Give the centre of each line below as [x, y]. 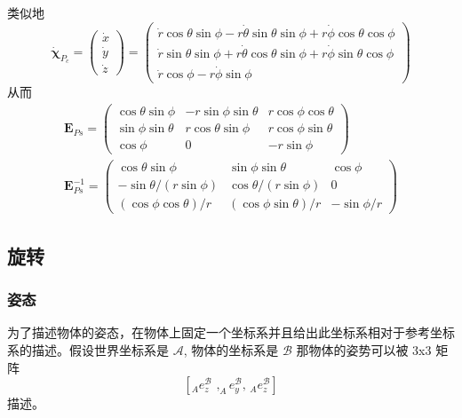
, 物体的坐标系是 [231, 349]
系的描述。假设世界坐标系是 [88, 349]
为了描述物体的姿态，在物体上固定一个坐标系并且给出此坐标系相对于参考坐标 [231, 332]
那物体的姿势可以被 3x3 [364, 349]
